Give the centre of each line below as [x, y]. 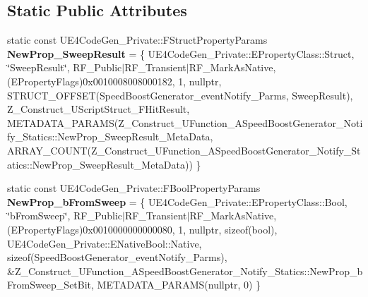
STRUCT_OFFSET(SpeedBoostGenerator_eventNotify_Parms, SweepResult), [180, 95]
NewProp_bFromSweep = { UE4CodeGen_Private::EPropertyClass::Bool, [177, 201]
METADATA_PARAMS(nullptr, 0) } [179, 285]
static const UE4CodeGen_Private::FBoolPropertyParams [134, 188]
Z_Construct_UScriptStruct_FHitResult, [99, 109]
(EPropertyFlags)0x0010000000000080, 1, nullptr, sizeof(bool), [142, 229]
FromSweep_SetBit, [51, 285]
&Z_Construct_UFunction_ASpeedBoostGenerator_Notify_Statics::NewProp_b [185, 271]
